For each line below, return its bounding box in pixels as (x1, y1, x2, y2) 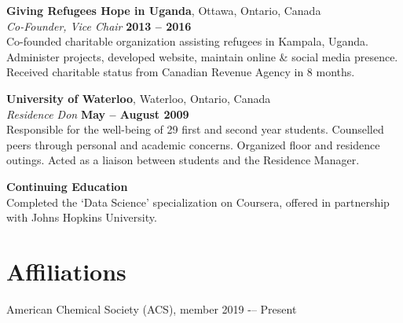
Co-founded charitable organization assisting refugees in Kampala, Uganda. (6, 33, 368, 50)
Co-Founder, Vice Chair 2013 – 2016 (6, 17, 192, 34)
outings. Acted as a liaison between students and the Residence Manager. (6, 152, 360, 168)
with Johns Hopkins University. (6, 209, 157, 226)
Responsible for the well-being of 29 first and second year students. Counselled (6, 121, 384, 138)
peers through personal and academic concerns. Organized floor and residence (6, 136, 380, 152)
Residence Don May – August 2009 (6, 105, 189, 122)
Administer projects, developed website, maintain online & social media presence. (6, 48, 398, 64)
